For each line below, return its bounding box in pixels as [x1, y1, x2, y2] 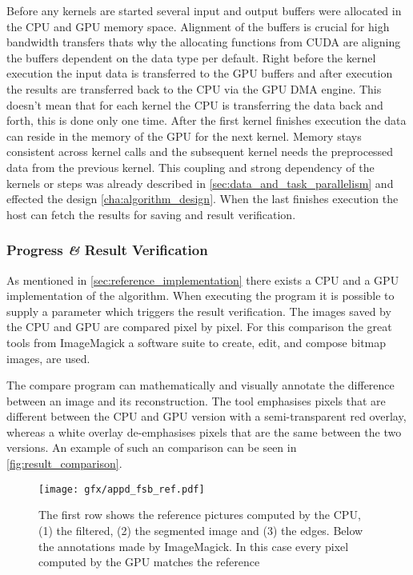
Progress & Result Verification [6, 240, 208, 260]
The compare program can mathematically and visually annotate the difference [6, 377, 395, 393]
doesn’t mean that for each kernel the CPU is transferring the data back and [6, 96, 383, 113]
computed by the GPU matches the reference [38, 553, 260, 570]
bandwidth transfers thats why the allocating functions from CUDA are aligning [6, 34, 401, 50]
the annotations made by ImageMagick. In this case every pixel [38, 537, 349, 554]
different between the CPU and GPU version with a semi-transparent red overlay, [6, 408, 407, 425]
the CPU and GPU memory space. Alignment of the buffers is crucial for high [6, 18, 390, 34]
